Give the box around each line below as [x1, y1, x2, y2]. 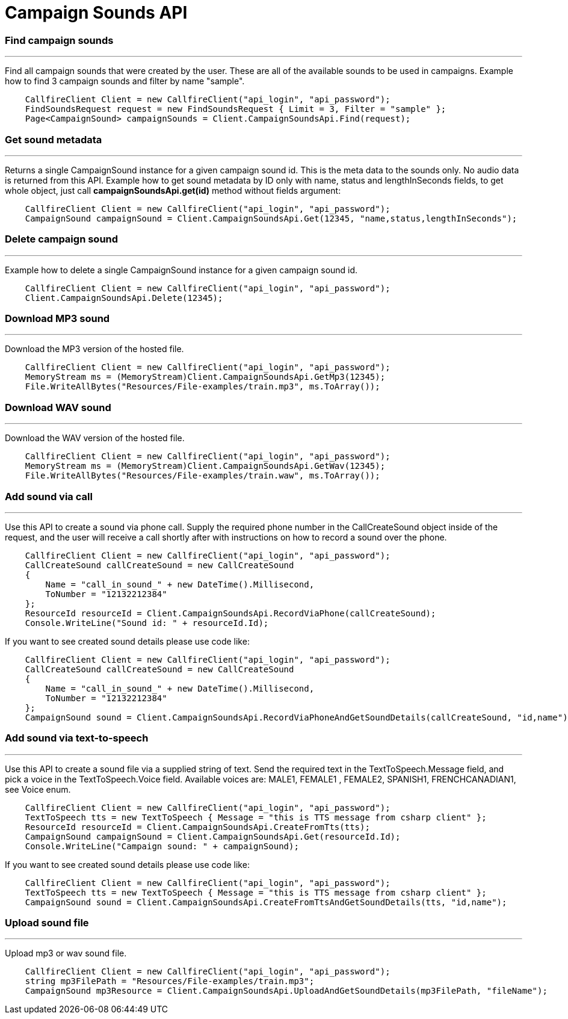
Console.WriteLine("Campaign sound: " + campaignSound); [25, 841, 299, 851]
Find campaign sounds [5, 34, 114, 46]
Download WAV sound [5, 401, 111, 413]
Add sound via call [5, 490, 93, 503]
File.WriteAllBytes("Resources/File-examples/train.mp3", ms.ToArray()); [25, 382, 380, 392]
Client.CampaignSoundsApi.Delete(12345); [25, 293, 223, 303]
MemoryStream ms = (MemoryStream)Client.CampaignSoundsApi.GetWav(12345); [25, 461, 386, 471]
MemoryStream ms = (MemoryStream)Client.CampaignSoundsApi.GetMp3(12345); [25, 372, 386, 382]
